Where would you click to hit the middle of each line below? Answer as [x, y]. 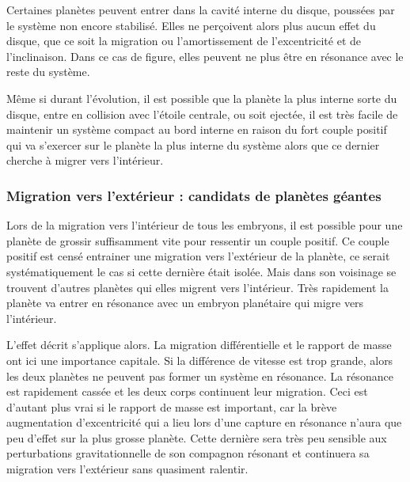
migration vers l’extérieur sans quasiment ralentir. [127, 469]
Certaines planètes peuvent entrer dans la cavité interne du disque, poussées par [201, 9]
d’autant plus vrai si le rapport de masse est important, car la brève [172, 406]
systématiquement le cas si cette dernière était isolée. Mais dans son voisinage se [201, 271]
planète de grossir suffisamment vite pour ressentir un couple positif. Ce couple [198, 240]
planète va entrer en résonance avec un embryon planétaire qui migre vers [185, 303]
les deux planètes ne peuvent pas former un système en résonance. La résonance [200, 376]
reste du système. [48, 72]
